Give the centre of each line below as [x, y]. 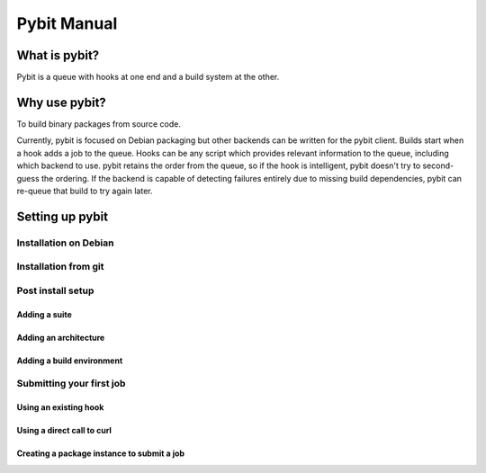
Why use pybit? [62, 102]
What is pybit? [58, 55]
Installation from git [60, 267]
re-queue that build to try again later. [85, 191]
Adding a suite [44, 314]
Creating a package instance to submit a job [100, 453]
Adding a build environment [70, 361]
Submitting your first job [71, 384]
